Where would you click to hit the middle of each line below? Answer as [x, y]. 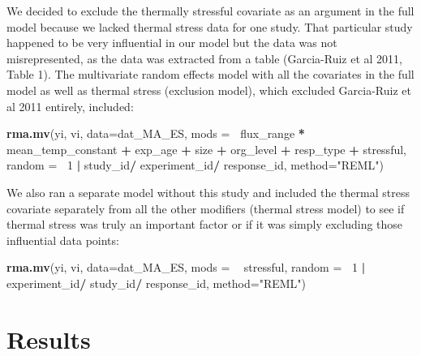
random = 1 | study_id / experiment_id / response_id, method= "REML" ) [195, 165]
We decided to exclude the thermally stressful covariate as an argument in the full [210, 11]
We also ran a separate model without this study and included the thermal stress [208, 192]
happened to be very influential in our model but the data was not [172, 43]
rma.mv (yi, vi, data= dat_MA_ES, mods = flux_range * [156, 133]
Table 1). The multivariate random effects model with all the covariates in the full [210, 74]
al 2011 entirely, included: [70, 106]
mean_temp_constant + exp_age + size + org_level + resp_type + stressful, [206, 149]
